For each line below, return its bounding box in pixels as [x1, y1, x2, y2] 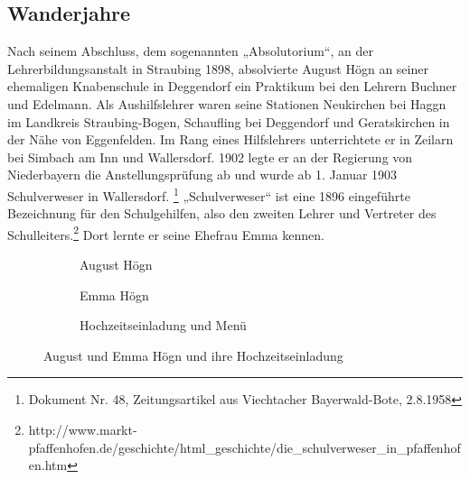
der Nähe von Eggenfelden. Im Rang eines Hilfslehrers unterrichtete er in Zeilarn [7, 130, 454, 149]
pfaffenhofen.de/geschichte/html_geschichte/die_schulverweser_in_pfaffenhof [28, 438, 461, 456]
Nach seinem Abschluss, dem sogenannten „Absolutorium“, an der [7, 41, 373, 60]
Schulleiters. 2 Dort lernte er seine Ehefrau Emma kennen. [7, 222, 324, 244]
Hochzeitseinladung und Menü [80, 316, 247, 335]
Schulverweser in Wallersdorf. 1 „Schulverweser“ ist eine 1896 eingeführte [7, 183, 410, 205]
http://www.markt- [28, 420, 137, 439]
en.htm [28, 456, 68, 474]
